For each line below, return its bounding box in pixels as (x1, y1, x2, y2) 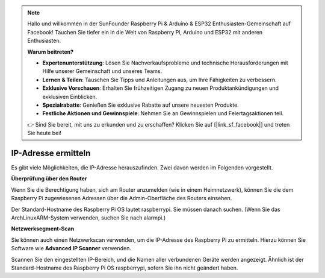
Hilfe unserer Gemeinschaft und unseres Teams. (42, 68, 162, 75)
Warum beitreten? (27, 48, 74, 55)
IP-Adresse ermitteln (11, 148, 91, 158)
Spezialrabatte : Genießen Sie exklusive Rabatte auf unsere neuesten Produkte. (42, 101, 239, 109)
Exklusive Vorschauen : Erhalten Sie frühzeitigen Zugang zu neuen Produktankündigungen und (42, 84, 279, 92)
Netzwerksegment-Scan (11, 225, 75, 232)
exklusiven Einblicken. (42, 93, 97, 100)
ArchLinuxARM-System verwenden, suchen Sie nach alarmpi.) (11, 214, 166, 221)
